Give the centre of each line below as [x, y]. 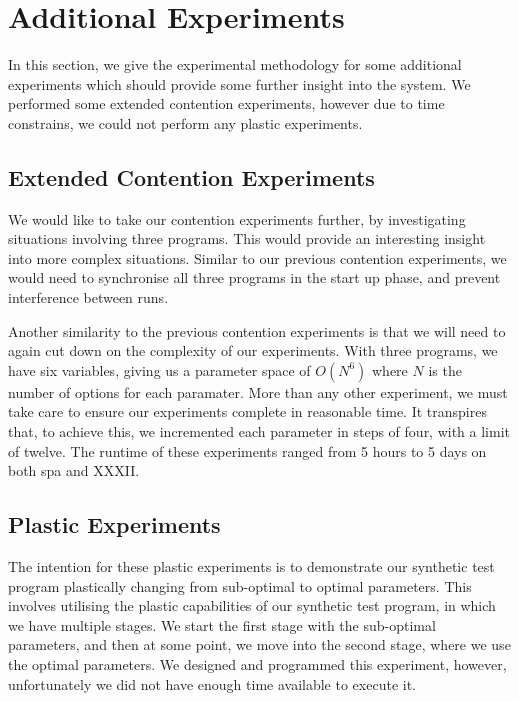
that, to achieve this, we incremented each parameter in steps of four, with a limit [259, 431]
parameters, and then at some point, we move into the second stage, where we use [259, 644]
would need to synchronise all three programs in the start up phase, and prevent [254, 277]
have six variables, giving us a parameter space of [159, 369]
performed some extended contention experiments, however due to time [226, 103]
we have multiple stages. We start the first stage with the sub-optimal [222, 624]
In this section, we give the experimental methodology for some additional [235, 64]
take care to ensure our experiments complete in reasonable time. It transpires [247, 411]
